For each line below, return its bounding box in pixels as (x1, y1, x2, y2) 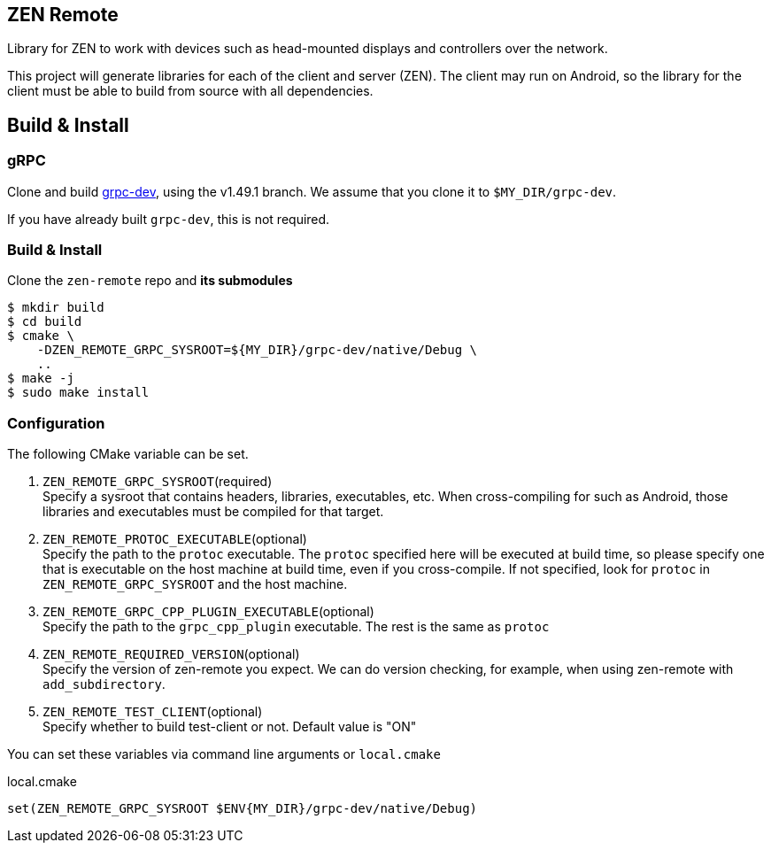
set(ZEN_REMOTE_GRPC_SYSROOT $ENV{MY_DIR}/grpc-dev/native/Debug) (7, 801, 478, 816)
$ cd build (7, 314, 82, 329)
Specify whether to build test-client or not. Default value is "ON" (42, 719, 417, 735)
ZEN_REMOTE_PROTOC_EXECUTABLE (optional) (42, 531, 307, 547)
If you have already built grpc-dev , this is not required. (7, 211, 330, 227)
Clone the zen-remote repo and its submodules (7, 273, 293, 289)
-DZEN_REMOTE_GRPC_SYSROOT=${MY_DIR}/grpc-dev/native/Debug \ (36, 343, 478, 358)
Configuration (7, 413, 105, 432)
